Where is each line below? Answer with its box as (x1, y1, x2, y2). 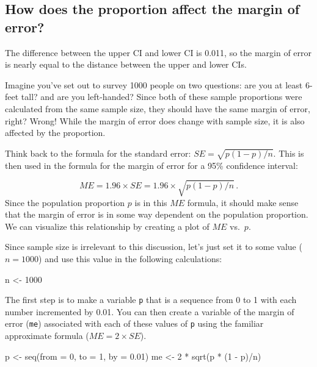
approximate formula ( (5, 329, 89, 342)
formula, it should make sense (187, 196, 299, 208)
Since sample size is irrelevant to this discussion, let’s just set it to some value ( (5, 240, 302, 253)
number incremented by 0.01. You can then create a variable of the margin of (5, 305, 294, 318)
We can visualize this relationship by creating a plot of (5, 219, 210, 232)
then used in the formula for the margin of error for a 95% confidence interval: (5, 159, 298, 171)
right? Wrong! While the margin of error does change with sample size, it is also (5, 114, 305, 127)
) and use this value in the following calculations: (38, 252, 222, 265)
